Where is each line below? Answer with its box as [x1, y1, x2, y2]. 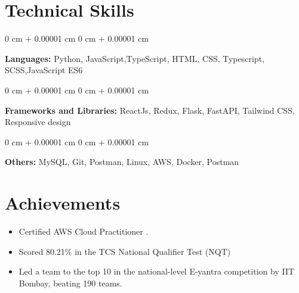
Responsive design [5, 116, 71, 128]
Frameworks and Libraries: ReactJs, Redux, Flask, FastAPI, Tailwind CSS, [5, 104, 295, 116]
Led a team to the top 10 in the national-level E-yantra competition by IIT [19, 265, 295, 278]
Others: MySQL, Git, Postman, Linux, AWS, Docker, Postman [5, 155, 239, 168]
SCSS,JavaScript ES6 [5, 64, 83, 76]
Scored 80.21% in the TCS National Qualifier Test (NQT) [19, 245, 231, 257]
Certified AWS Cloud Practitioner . [19, 225, 149, 237]
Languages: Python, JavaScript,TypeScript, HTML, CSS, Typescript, [5, 52, 264, 64]
